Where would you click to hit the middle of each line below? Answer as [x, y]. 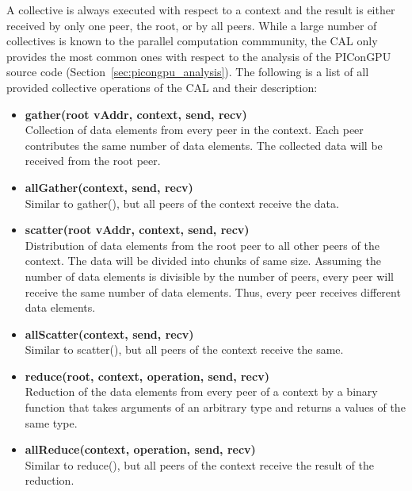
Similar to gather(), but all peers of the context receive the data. [182, 203]
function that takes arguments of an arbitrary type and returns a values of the [215, 407]
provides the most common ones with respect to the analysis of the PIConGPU [199, 56]
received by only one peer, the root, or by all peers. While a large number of [192, 25]
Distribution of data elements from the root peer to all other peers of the [202, 245]
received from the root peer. [93, 161]
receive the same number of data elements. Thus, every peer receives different [213, 292]
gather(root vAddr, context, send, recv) [136, 114]
